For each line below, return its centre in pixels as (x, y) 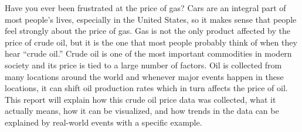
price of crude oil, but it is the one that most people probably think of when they (151, 42)
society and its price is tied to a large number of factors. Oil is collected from (143, 65)
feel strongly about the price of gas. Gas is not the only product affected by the (148, 31)
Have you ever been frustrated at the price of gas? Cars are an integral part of (145, 8)
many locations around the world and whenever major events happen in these (144, 76)
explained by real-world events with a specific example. (104, 122)
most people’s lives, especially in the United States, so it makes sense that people (151, 19)
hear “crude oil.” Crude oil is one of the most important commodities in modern (148, 53)
